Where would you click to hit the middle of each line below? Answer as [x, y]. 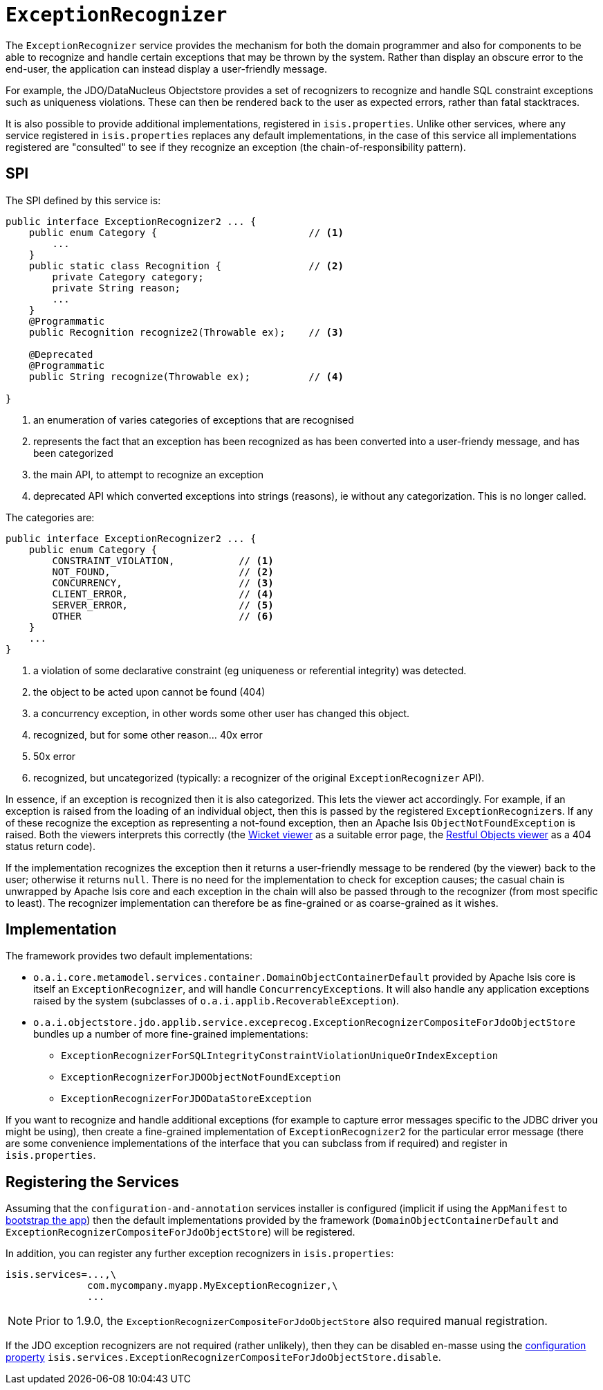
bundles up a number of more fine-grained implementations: [171, 1034]
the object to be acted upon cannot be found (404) [149, 692]
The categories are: [50, 517]
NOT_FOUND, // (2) [163, 571]
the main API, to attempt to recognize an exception [149, 474]
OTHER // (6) [163, 616]
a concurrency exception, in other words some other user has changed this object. [222, 713]
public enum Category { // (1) [186, 232]
